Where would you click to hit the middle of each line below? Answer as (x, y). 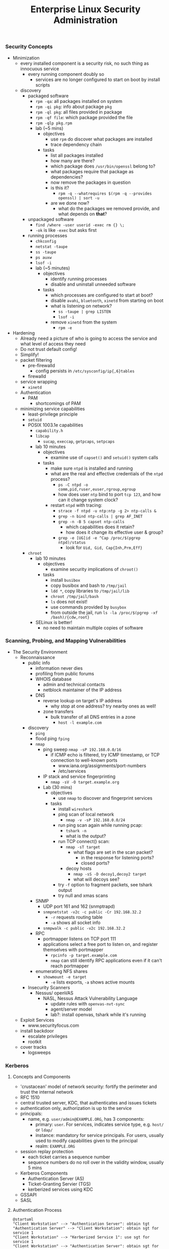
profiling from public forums (65, 673)
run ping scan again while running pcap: (100, 825)
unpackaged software (51, 219)
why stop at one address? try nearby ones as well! (103, 706)
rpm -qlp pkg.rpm (54, 123)
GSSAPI (29, 1195)
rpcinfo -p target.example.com (84, 955)
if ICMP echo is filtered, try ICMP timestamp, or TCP (105, 754)
